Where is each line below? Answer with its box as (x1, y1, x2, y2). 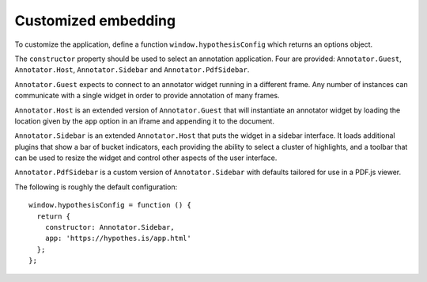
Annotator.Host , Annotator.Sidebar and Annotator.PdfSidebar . (14, 65, 250, 74)
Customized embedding (14, 12, 176, 29)
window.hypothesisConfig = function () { (28, 200, 191, 210)
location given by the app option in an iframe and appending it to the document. (14, 116, 274, 126)
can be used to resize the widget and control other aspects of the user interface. (14, 153, 278, 162)
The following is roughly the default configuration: (14, 182, 178, 192)
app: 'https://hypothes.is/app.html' (44, 234, 191, 243)
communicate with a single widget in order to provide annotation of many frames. (14, 91, 280, 101)
